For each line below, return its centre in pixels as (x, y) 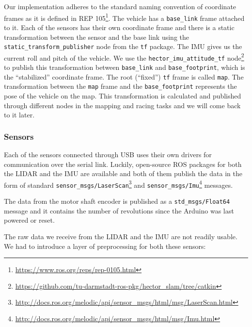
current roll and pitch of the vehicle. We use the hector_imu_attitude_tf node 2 (124, 57)
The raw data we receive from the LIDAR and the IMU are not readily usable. (121, 236)
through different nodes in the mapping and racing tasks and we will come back (122, 105)
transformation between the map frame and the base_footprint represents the (120, 86)
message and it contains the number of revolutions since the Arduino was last (119, 210)
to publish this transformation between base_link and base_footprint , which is (125, 67)
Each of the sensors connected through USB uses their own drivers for (108, 155)
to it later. (19, 115)
